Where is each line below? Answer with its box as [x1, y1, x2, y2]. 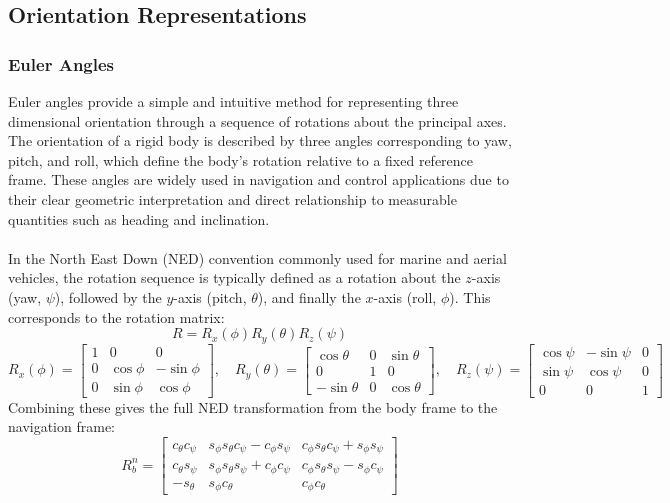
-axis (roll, [373, 286, 437, 307]
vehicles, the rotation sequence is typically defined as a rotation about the [8, 267, 461, 288]
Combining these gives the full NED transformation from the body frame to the [8, 396, 498, 417]
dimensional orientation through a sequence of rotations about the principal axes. [8, 110, 507, 131]
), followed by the [54, 286, 162, 307]
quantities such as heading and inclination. [8, 208, 270, 229]
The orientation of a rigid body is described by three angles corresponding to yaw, [8, 130, 512, 151]
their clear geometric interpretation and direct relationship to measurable [8, 188, 457, 209]
